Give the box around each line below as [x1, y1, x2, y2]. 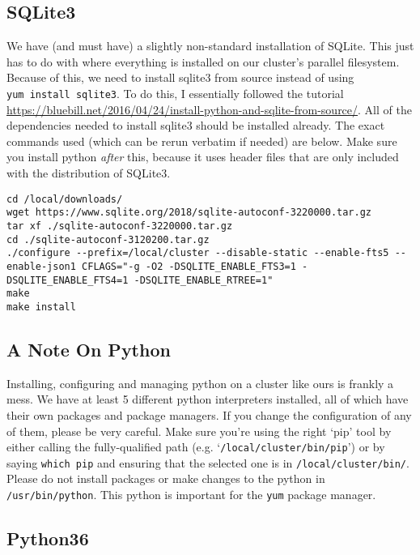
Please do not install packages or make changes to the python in [6, 470, 325, 487]
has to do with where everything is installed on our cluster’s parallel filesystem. [6, 53, 400, 70]
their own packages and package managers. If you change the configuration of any [6, 406, 412, 423]
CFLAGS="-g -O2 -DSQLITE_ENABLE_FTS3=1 [82, 260, 296, 272]
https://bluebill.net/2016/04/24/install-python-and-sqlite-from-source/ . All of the [6, 100, 412, 117]
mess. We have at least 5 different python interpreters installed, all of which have [6, 391, 409, 408]
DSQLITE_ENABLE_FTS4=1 [6, 274, 129, 286]
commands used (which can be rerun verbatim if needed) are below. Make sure [6, 132, 397, 149]
